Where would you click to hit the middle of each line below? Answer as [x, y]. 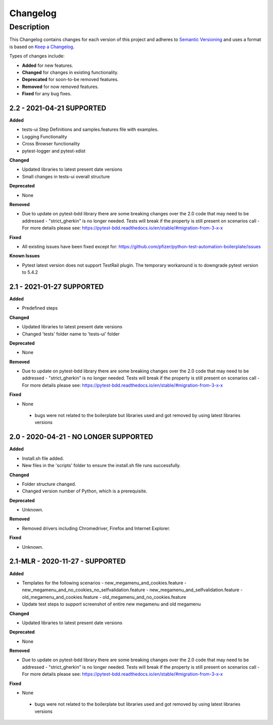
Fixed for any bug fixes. [47, 94]
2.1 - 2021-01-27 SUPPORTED [56, 287]
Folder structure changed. [49, 484]
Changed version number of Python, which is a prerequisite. [85, 491]
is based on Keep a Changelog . [42, 47]
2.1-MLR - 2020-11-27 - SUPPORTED [67, 562]
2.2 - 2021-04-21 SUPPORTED [58, 108]
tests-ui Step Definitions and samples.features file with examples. [90, 130]
